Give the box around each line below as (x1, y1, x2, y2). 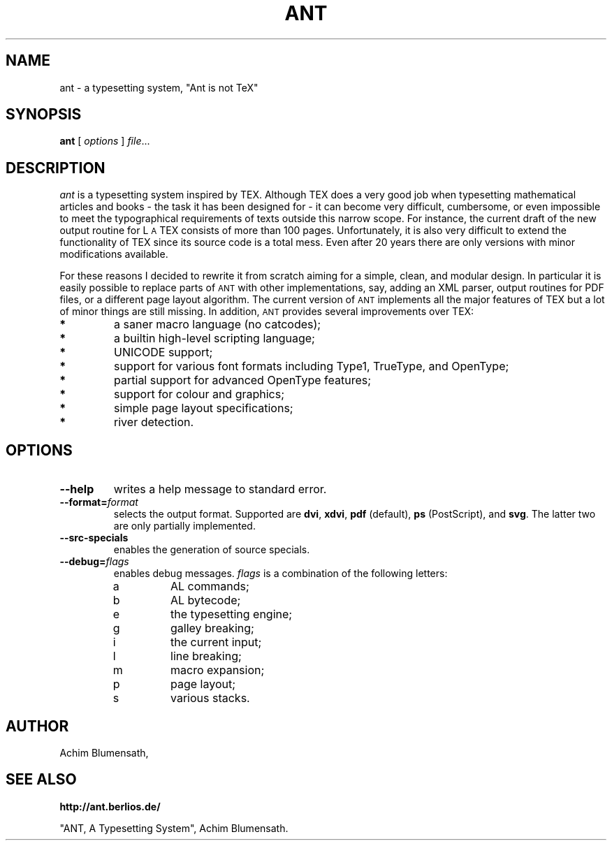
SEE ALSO (6, 771, 77, 789)
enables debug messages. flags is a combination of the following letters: (113, 567, 448, 580)
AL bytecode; (170, 593, 241, 608)
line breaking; (170, 649, 242, 664)
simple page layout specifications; (114, 401, 293, 416)
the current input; (170, 635, 262, 650)
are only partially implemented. (113, 520, 256, 532)
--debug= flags (59, 555, 129, 568)
